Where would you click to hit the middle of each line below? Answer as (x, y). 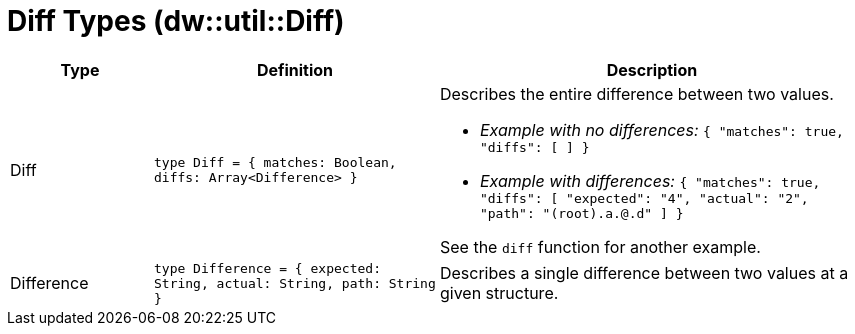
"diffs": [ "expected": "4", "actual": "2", (644, 198)
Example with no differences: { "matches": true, (661, 129)
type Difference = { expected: (267, 268)
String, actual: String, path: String (294, 283)
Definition (295, 69)
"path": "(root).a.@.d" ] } (581, 213)
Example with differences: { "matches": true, (650, 180)
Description (652, 69)
